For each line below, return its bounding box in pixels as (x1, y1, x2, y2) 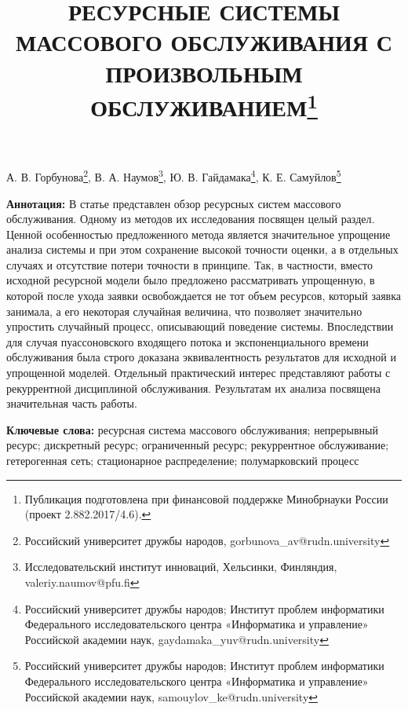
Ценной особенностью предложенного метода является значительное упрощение (6, 225, 391, 242)
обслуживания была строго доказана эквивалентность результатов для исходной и (6, 349, 396, 365)
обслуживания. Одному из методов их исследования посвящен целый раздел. (6, 210, 375, 227)
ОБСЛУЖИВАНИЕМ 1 (90, 87, 318, 123)
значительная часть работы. (6, 395, 137, 412)
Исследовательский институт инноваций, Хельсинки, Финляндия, (24, 558, 337, 575)
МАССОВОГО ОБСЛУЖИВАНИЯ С (16, 26, 392, 58)
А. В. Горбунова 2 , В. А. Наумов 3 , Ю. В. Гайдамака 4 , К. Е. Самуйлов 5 (6, 167, 341, 185)
